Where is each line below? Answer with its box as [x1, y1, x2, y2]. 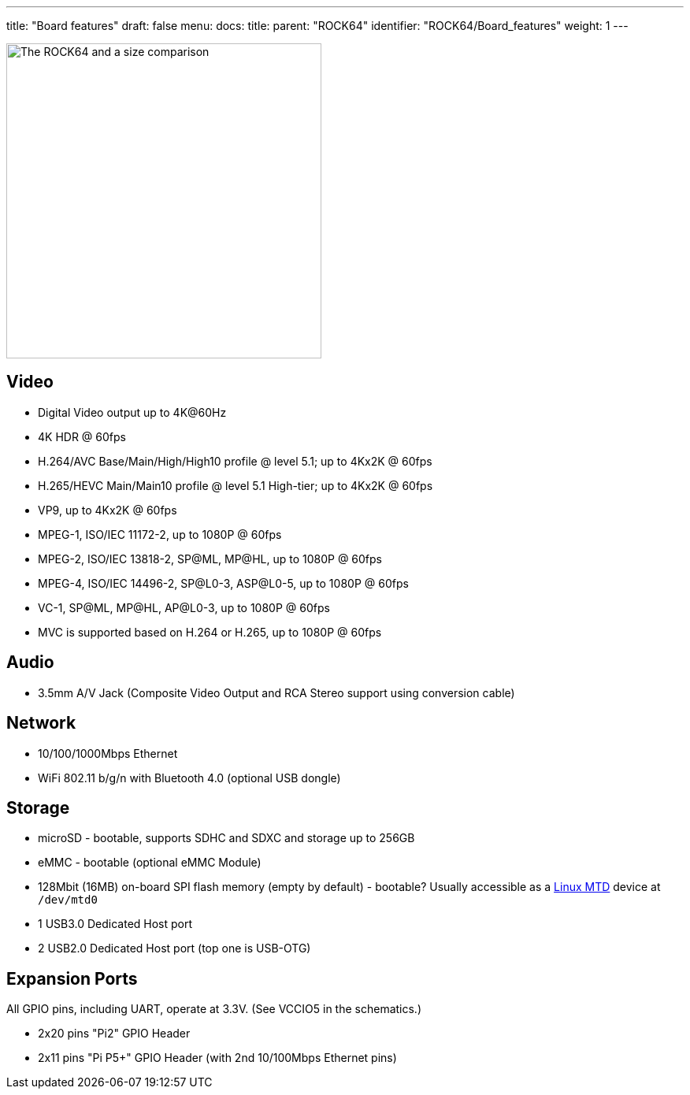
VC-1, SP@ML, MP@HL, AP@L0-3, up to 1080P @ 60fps [38, 600, 330, 614]
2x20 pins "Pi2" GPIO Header [38, 1026, 191, 1041]
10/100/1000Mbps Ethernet [38, 746, 178, 760]
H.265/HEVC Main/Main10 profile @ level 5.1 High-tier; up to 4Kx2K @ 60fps [38, 478, 433, 492]
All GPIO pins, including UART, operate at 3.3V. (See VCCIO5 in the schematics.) [6, 1002, 422, 1016]
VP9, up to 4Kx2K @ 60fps [38, 503, 177, 517]
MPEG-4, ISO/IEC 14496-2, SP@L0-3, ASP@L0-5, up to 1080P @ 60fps [38, 576, 409, 590]
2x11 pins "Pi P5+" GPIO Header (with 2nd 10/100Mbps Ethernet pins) [38, 1051, 397, 1065]
